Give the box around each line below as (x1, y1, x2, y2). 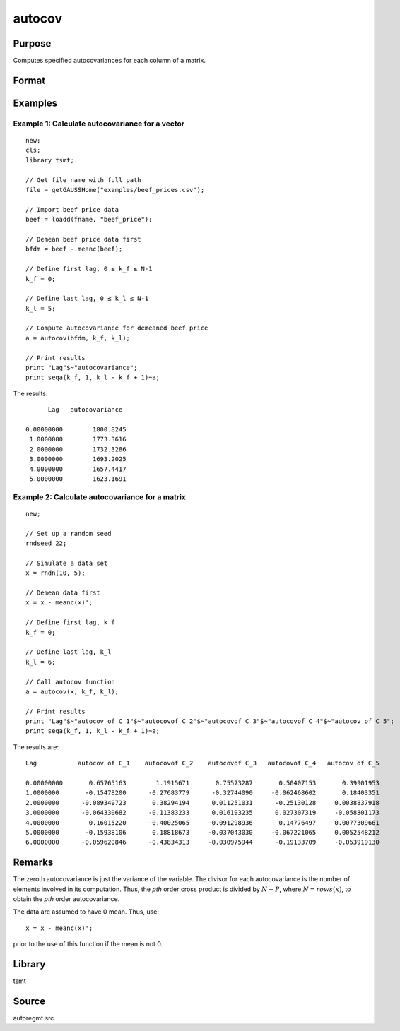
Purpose (13, 37, 52, 49)
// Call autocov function (25, 678, 116, 686)
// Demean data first (25, 589, 100, 597)
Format (13, 74, 46, 86)
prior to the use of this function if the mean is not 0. (13, 940, 163, 948)
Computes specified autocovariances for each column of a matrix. (13, 56, 206, 65)
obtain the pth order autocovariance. (13, 895, 120, 903)
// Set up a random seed (25, 530, 112, 537)
